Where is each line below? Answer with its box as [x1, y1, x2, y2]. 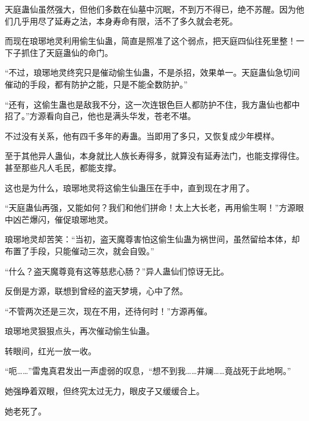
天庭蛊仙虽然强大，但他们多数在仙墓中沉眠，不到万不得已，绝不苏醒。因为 [5, 3, 296, 15]
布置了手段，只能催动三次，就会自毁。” [5, 244, 154, 257]
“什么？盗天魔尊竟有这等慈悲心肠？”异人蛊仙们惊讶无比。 [5, 264, 229, 277]
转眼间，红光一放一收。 [5, 344, 96, 357]
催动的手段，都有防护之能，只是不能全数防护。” [5, 77, 188, 90]
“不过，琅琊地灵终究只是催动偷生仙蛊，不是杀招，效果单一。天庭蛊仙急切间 [5, 66, 300, 79]
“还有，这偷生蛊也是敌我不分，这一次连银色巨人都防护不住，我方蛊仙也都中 [5, 98, 300, 110]
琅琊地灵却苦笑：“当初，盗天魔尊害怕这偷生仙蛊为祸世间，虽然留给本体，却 [5, 233, 300, 245]
